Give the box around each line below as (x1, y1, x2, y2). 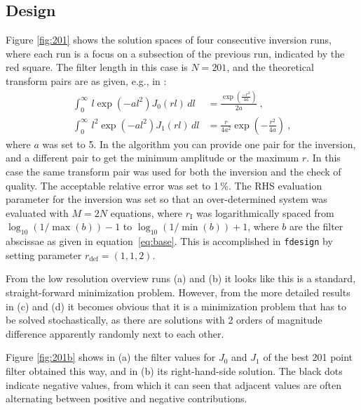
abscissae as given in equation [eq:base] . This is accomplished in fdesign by (6, 234, 333, 249)
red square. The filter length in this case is (6, 60, 188, 74)
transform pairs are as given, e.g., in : (6, 73, 167, 88)
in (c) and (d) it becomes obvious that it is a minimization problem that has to (6, 298, 347, 313)
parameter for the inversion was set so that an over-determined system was (6, 192, 327, 206)
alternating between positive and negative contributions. (6, 391, 247, 406)
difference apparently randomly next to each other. (6, 326, 224, 340)
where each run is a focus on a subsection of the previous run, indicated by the (6, 46, 345, 60)
